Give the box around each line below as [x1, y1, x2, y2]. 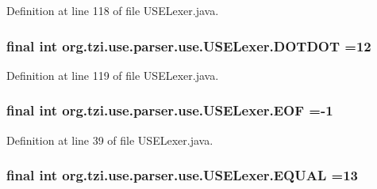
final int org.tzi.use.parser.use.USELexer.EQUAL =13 [6, 165, 358, 185]
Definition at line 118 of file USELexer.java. [6, 2, 219, 18]
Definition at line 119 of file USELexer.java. [6, 66, 219, 83]
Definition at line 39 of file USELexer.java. [6, 131, 214, 148]
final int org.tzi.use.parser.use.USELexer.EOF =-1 [6, 100, 333, 120]
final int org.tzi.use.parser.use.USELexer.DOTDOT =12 [6, 36, 371, 55]
